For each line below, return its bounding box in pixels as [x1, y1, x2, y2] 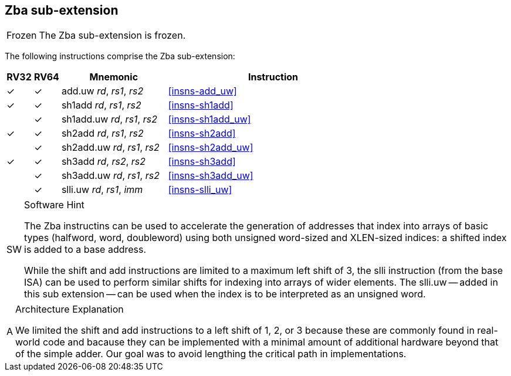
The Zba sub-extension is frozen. [39, 29, 186, 42]
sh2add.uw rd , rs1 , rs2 [61, 141, 160, 154]
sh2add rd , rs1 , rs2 [61, 127, 144, 140]
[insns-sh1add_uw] [168, 113, 251, 126]
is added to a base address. [24, 243, 147, 256]
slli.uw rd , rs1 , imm [61, 184, 143, 196]
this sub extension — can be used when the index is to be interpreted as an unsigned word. [24, 288, 426, 300]
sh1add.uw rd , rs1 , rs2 [61, 113, 157, 126]
